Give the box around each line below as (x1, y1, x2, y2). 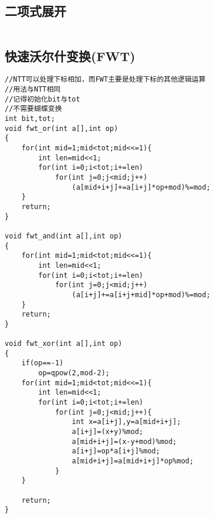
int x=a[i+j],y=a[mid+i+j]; (72, 418, 181, 426)
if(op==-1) (21, 359, 64, 368)
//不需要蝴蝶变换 (5, 105, 62, 113)
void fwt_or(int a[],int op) (5, 124, 118, 133)
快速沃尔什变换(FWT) (5, 46, 135, 65)
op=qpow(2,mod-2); (38, 369, 110, 378)
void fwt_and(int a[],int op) (5, 231, 123, 240)
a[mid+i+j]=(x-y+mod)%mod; (72, 437, 177, 446)
